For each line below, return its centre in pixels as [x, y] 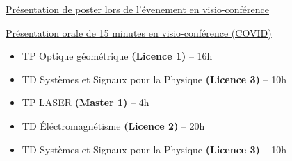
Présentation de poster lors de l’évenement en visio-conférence [138, 9]
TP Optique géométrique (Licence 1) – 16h [117, 56]
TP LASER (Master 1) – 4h [86, 102]
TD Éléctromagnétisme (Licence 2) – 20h [113, 125]
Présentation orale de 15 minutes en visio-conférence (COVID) [139, 32]
